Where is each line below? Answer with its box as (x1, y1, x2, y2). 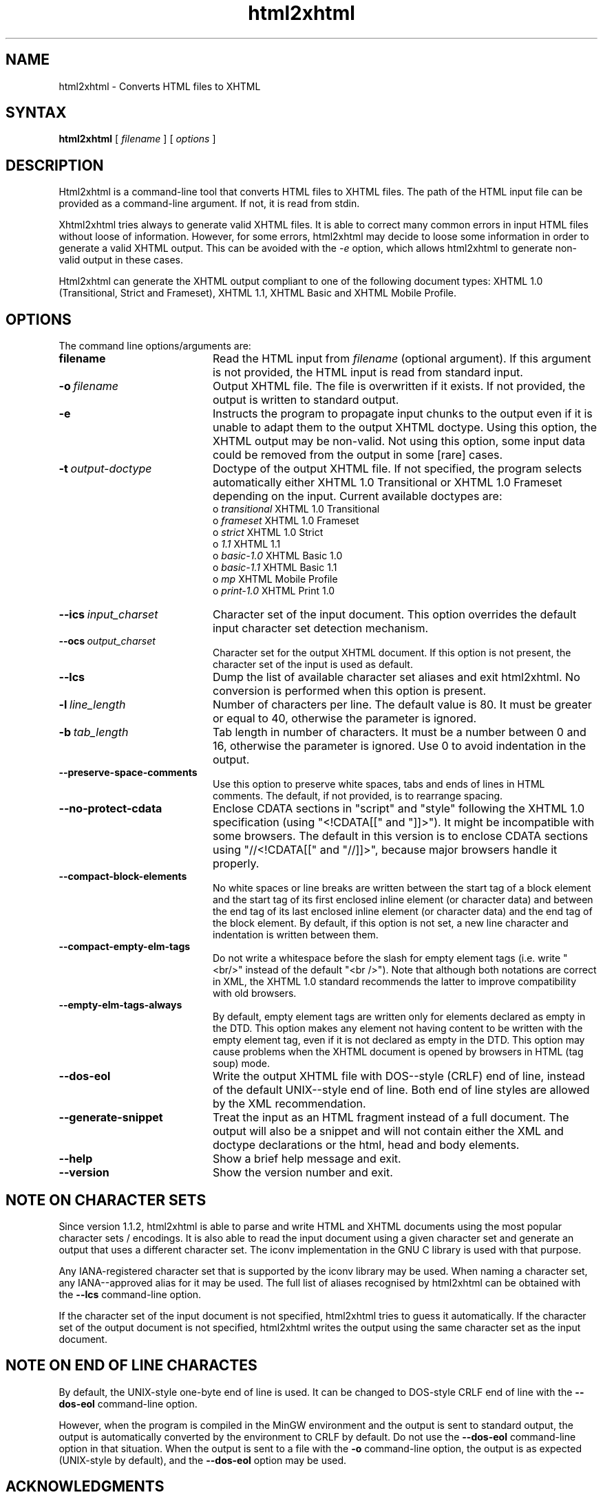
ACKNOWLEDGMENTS (6, 1478, 165, 1496)
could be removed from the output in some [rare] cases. (212, 448, 503, 462)
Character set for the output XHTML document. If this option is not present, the (213, 647, 571, 659)
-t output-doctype (59, 462, 152, 476)
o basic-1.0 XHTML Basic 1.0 (213, 550, 343, 562)
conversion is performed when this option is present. (212, 684, 487, 698)
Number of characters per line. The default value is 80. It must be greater (212, 698, 592, 712)
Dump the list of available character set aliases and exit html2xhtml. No (212, 670, 580, 685)
